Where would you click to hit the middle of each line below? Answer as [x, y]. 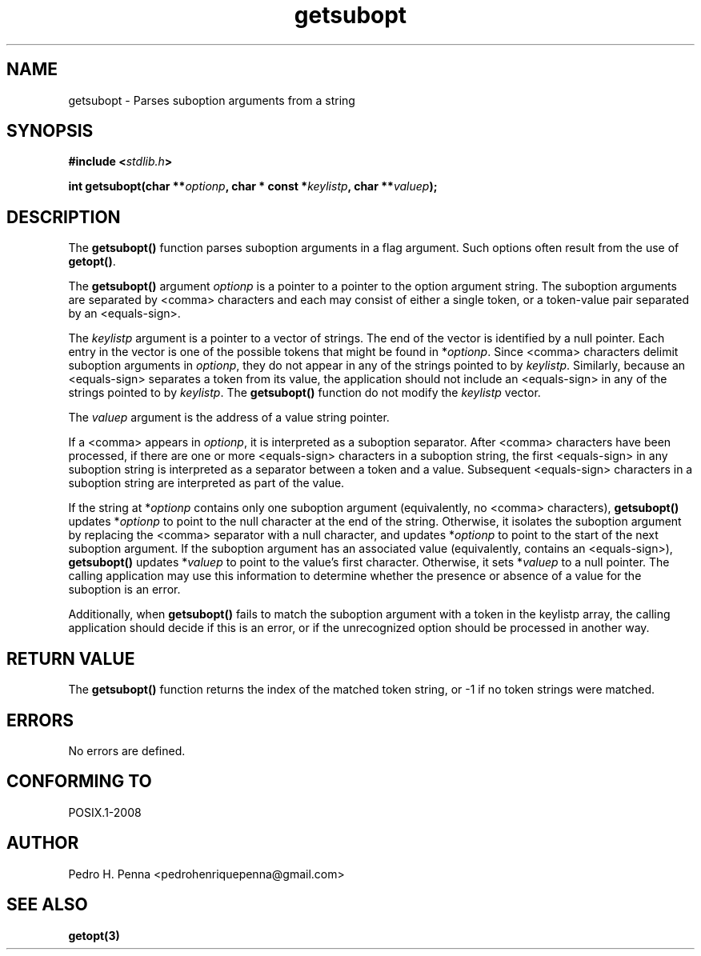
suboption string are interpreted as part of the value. [206, 483]
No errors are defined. [127, 750]
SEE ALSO [47, 905]
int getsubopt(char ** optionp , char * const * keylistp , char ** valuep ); [253, 186]
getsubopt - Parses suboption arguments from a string [212, 100]
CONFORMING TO [79, 782]
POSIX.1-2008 [105, 812]
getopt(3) [94, 935]
